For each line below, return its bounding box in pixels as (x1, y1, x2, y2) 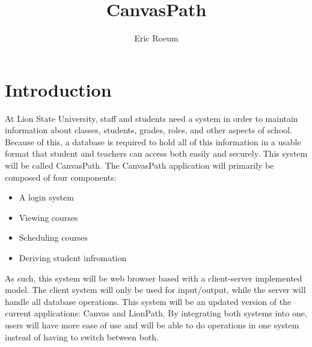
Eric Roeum (134, 32, 179, 44)
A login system (19, 191, 74, 204)
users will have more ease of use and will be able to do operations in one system (5, 318, 299, 331)
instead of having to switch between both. (5, 330, 159, 343)
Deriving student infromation (19, 252, 127, 264)
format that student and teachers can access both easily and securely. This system (5, 147, 308, 160)
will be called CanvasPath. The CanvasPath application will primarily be (5, 159, 274, 172)
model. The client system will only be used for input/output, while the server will (5, 283, 306, 296)
